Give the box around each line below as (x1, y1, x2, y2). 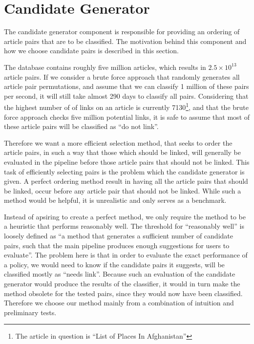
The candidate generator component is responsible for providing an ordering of (4, 26, 240, 37)
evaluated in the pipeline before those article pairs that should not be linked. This (4, 156, 250, 167)
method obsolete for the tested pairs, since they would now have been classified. (4, 288, 243, 298)
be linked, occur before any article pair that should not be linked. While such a (4, 185, 241, 195)
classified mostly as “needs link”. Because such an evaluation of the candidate (4, 269, 235, 279)
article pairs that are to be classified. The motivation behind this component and (4, 36, 247, 46)
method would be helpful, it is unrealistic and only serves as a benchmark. (4, 195, 227, 205)
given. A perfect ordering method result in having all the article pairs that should (4, 176, 248, 186)
